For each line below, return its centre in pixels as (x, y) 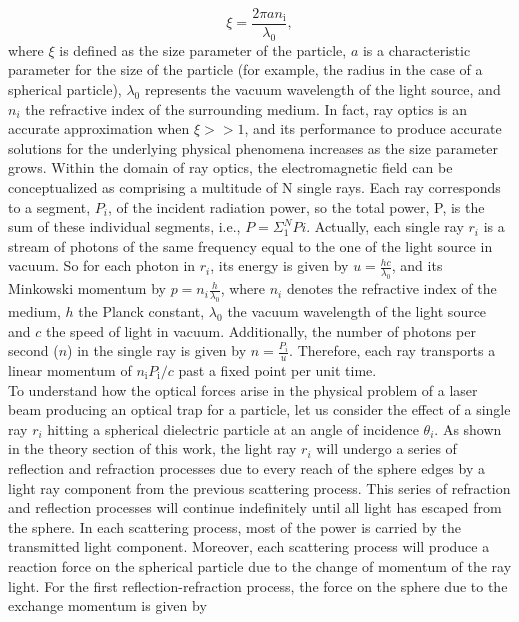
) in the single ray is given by (157, 350)
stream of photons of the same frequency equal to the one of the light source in (250, 245)
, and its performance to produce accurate (373, 128)
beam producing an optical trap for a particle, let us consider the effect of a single (259, 409)
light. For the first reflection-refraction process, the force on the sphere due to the (258, 585)
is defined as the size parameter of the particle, (203, 49)
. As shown (468, 428)
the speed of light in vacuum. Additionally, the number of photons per (260, 330)
